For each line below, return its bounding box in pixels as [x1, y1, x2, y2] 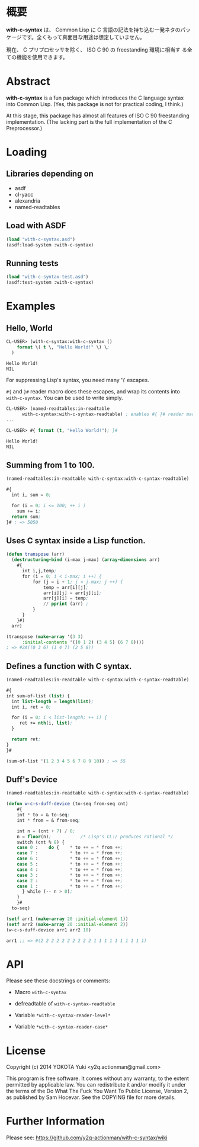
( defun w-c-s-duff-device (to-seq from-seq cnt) [6, 801, 129, 807]
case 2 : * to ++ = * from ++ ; [17, 877, 123, 883]
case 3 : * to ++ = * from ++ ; [17, 872, 123, 878]
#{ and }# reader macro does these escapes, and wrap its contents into [6, 388, 181, 395]
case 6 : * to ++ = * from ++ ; [17, 856, 123, 862]
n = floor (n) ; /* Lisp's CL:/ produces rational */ [17, 834, 174, 840]
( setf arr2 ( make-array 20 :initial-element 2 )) [6, 921, 129, 927]
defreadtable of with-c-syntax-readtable [14, 1000, 115, 1007]
